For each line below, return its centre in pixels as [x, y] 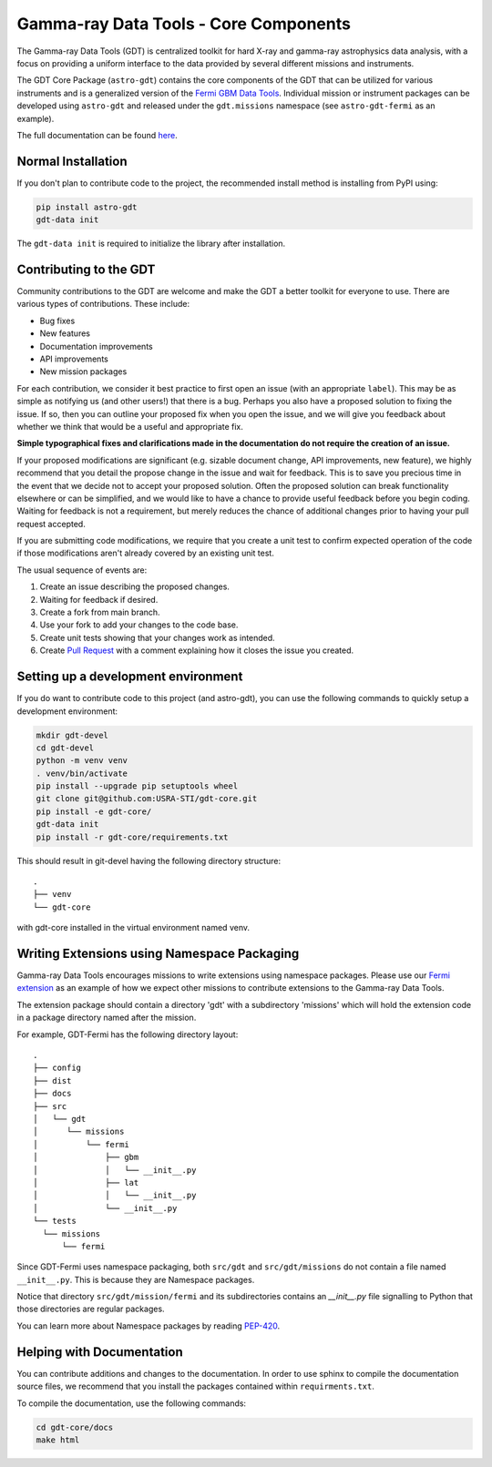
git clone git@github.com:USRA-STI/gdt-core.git [147, 799]
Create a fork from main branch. [100, 612]
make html [58, 1440]
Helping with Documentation [100, 1352]
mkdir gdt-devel [72, 735]
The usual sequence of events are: [82, 570]
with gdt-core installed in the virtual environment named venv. [133, 928]
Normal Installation [72, 161]
